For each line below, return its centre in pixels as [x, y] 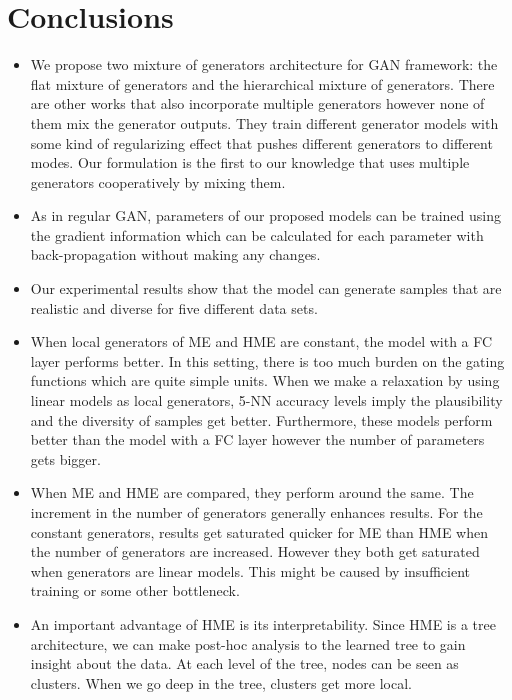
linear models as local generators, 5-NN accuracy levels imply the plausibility [266, 400]
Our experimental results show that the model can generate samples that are [266, 288]
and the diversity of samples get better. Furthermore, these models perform [261, 419]
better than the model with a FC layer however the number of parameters [257, 439]
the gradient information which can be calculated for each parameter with [257, 234]
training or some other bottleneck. [135, 590]
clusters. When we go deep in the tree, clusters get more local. [221, 682]
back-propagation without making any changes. [175, 254]
